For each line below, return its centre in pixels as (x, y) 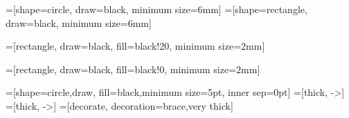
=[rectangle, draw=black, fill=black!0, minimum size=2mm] (133, 69)
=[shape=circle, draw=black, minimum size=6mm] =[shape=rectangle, (156, 9)
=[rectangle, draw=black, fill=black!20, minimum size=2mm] (135, 46)
